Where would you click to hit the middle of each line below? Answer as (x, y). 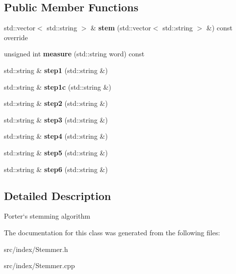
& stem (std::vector (121, 28)
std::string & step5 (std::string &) (56, 152)
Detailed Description (58, 195)
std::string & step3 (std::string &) (56, 119)
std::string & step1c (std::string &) (58, 87)
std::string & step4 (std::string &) (56, 136)
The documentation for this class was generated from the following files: (112, 232)
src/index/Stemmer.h (36, 249)
